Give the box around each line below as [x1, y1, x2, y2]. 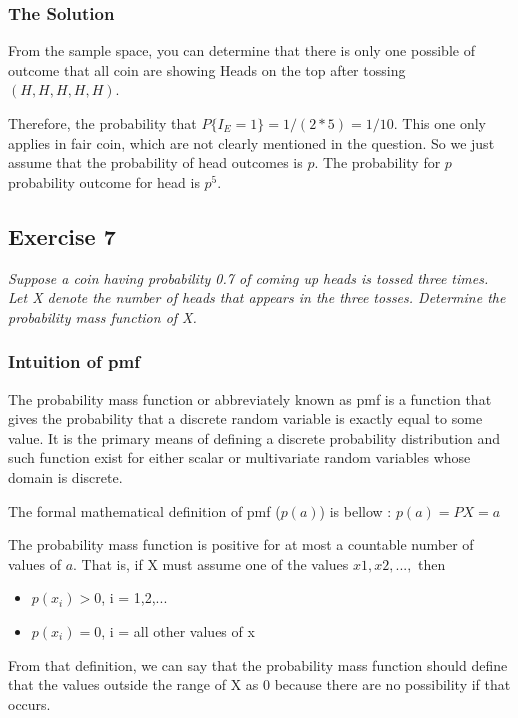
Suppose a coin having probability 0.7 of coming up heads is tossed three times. [8, 267, 489, 288]
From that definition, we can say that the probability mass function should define [8, 654, 508, 675]
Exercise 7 [8, 220, 116, 251]
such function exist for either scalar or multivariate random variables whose [8, 447, 471, 468]
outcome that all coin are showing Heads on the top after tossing [8, 59, 406, 80]
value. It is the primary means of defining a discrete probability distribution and [8, 427, 501, 448]
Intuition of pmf [8, 349, 140, 374]
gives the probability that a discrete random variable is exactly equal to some [8, 408, 483, 429]
